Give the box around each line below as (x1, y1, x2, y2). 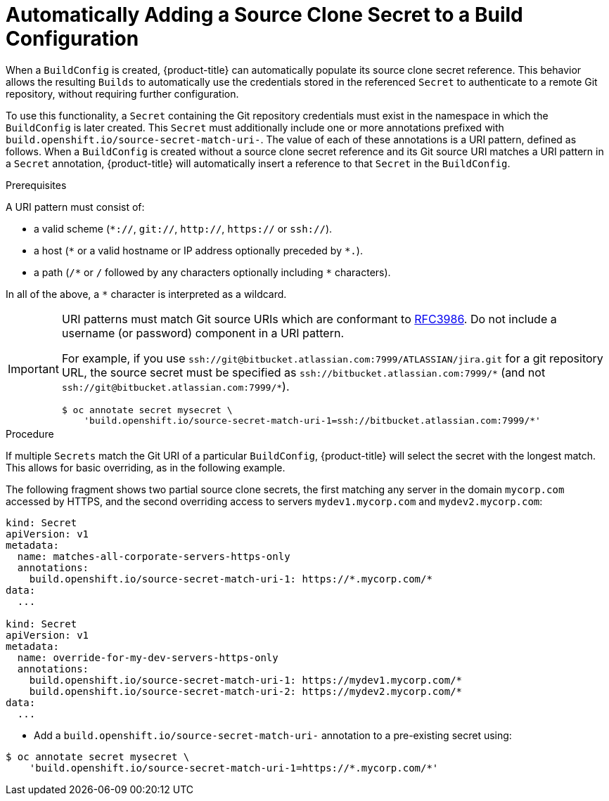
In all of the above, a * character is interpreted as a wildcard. (6, 287, 287, 300)
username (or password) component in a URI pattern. (61, 325, 344, 340)
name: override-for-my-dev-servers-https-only (17, 651, 278, 663)
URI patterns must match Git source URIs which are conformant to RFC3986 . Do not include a (61, 311, 557, 326)
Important (8, 361, 59, 376)
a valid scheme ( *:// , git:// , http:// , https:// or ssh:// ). (34, 222, 333, 235)
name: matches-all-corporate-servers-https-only (17, 550, 290, 562)
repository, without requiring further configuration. (6, 87, 239, 100)
